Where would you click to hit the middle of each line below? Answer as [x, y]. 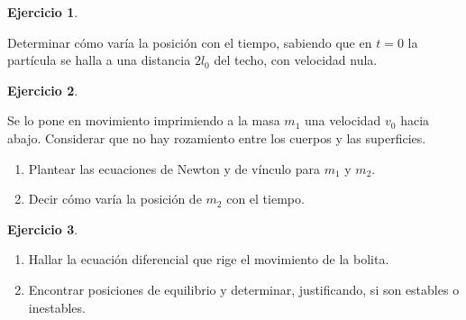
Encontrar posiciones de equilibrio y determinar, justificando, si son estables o [244, 289]
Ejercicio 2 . [43, 90]
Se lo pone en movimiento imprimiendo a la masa [144, 120]
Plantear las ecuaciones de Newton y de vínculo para [174, 168]
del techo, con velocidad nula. [296, 60]
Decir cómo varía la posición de [115, 199]
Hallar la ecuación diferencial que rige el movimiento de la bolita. [209, 259]
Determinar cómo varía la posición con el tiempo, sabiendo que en [190, 42]
